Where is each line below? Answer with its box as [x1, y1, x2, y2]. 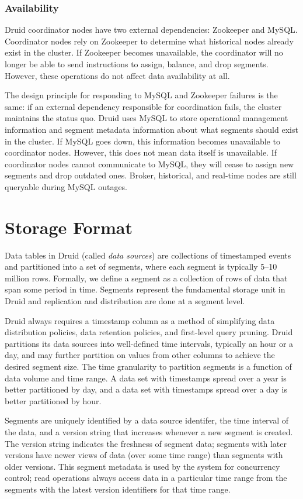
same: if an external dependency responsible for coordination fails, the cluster [5, 100, 282, 112]
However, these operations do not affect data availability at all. [5, 69, 230, 81]
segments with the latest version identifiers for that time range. [5, 483, 231, 495]
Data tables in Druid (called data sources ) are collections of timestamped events [5, 249, 291, 261]
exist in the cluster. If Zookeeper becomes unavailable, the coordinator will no [5, 46, 283, 58]
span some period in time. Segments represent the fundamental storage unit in [5, 283, 285, 295]
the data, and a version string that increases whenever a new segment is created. [5, 425, 293, 438]
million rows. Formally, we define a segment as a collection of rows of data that [5, 271, 288, 284]
